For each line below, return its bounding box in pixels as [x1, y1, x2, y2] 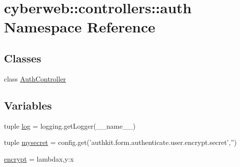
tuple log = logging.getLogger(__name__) [4, 120, 136, 131]
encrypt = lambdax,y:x [4, 153, 74, 164]
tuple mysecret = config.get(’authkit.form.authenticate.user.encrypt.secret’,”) [4, 137, 237, 147]
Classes [4, 50, 41, 65]
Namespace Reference [4, 17, 155, 37]
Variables [4, 97, 52, 112]
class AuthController [4, 73, 66, 83]
